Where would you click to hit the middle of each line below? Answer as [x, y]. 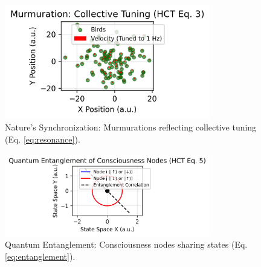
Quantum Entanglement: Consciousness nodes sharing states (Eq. [126, 244]
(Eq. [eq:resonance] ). [43, 139]
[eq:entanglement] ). [40, 256]
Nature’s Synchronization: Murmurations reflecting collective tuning [131, 127]
